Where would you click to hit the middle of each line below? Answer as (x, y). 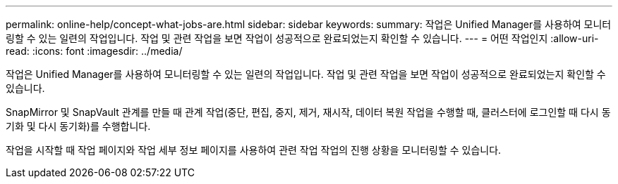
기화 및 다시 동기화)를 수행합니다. (78, 126)
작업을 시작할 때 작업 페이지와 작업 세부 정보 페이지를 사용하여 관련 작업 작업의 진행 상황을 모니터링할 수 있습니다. (254, 150)
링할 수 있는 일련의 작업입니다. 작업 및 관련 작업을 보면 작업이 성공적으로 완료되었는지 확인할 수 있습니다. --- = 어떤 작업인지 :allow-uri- (302, 38)
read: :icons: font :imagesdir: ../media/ (94, 51)
